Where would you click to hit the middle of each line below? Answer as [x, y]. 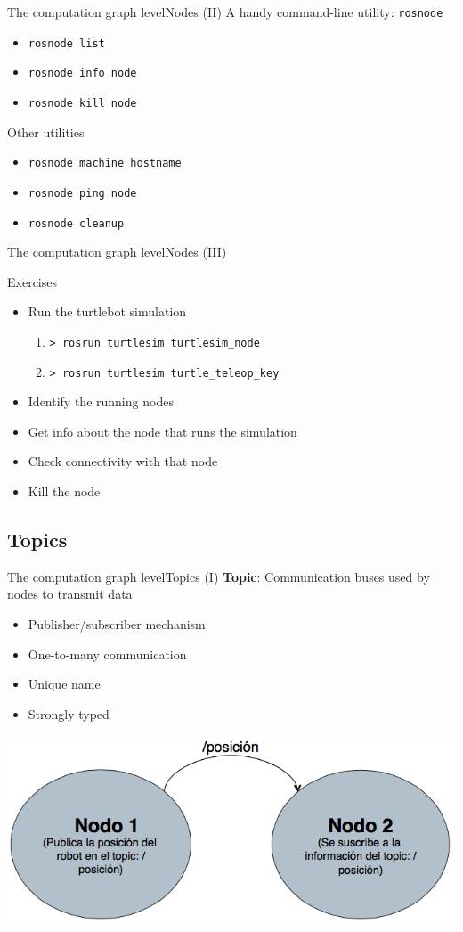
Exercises [32, 281]
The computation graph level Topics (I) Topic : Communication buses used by [219, 576]
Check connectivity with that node [123, 461]
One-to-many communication [107, 654]
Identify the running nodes [101, 401]
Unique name [64, 684]
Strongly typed [69, 713]
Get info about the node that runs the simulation [162, 431]
